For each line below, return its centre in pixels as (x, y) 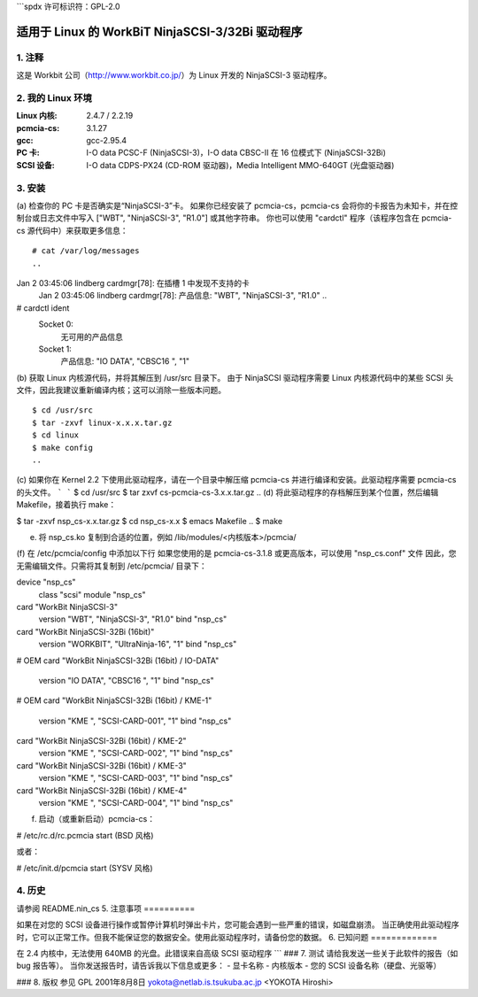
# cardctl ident (43, 308)
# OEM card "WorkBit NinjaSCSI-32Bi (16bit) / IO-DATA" (118, 661)
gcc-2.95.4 (107, 141)
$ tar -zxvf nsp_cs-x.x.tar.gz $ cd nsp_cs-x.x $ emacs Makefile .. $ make (150, 521)
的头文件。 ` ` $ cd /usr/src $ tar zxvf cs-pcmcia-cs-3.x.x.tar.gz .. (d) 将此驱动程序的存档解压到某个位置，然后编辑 (227, 492)
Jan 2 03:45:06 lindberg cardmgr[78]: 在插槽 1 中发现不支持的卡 (133, 282)
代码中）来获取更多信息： (81, 230)
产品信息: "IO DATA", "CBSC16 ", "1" (125, 361)
